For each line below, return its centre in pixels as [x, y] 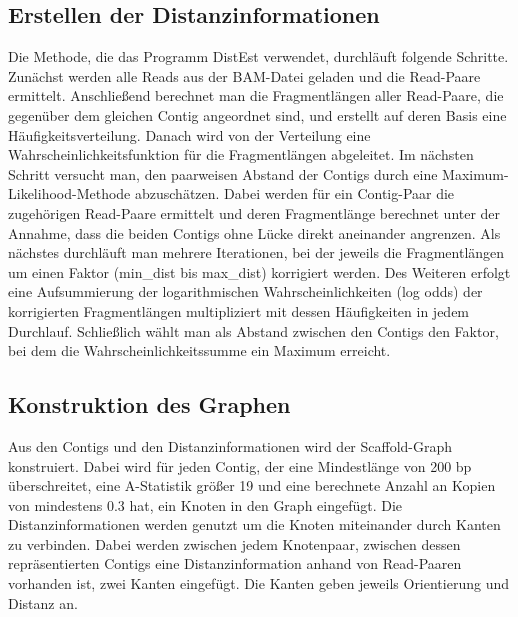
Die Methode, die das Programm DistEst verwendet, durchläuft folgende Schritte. [258, 56]
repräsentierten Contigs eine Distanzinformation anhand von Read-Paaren [235, 563]
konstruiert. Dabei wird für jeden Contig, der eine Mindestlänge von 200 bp [240, 465]
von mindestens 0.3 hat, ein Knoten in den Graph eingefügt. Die [205, 504]
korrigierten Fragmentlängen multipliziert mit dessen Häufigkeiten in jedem [239, 310]
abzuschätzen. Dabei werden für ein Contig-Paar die [294, 193]
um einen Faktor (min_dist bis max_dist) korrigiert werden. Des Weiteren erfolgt [259, 271]
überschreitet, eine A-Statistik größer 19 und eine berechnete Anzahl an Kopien [252, 485]
